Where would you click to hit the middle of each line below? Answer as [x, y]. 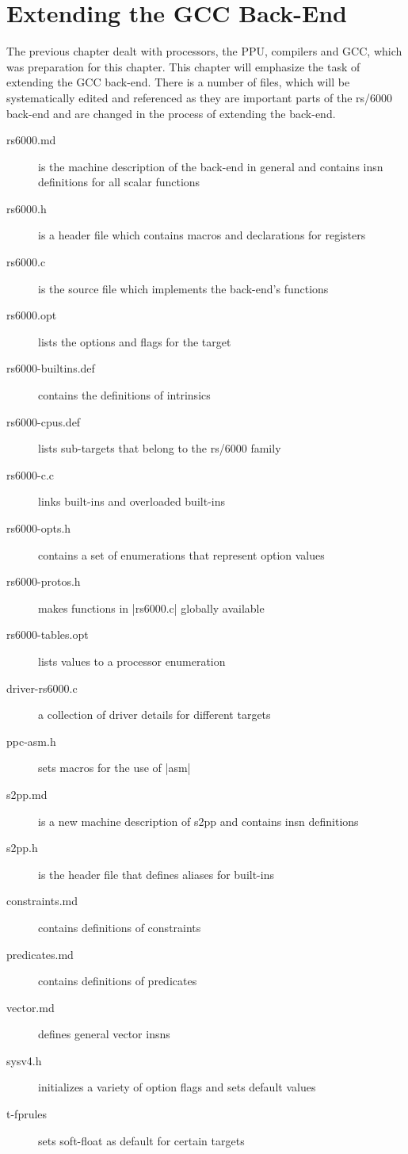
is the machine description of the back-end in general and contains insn [211, 166]
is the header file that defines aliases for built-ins [156, 874]
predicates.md [40, 954]
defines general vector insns [104, 1034]
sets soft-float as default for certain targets [141, 1140]
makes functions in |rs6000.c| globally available [151, 608]
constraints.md [42, 901]
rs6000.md [31, 140]
